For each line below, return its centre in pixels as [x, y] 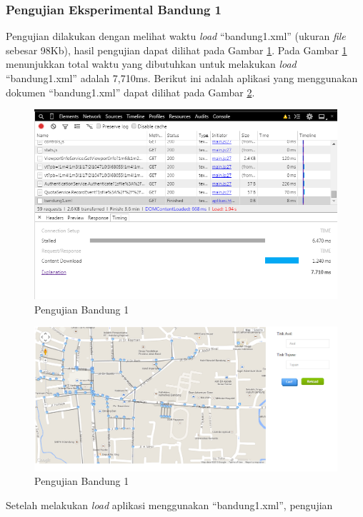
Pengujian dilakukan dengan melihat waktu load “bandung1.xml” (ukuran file [176, 36]
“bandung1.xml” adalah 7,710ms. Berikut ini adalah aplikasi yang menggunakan [182, 78]
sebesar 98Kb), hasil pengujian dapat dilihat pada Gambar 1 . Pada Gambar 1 [176, 50]
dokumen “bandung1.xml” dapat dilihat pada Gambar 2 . [130, 92]
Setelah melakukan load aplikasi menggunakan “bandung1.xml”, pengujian [169, 505]
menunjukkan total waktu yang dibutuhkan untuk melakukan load [151, 64]
